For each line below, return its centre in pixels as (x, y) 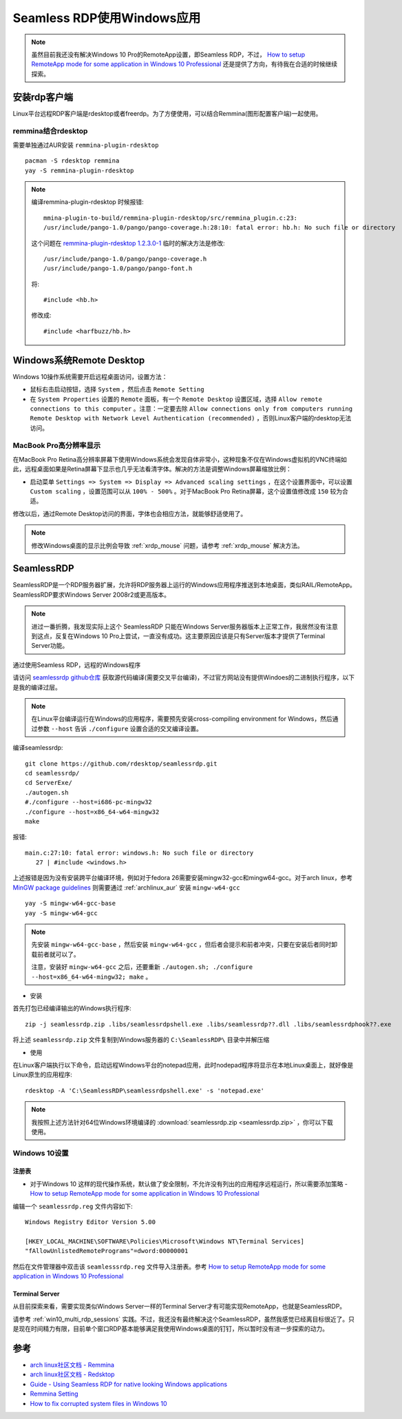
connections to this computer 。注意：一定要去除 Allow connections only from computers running (191, 408)
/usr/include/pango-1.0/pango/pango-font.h (118, 268)
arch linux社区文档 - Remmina (72, 1365)
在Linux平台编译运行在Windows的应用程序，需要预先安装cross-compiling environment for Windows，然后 (182, 719)
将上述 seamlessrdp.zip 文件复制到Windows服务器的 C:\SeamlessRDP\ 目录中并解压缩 (141, 1040)
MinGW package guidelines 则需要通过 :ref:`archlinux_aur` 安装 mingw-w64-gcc (126, 887)
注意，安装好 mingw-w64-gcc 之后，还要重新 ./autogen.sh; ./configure (142, 967)
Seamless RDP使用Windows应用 (107, 18)
